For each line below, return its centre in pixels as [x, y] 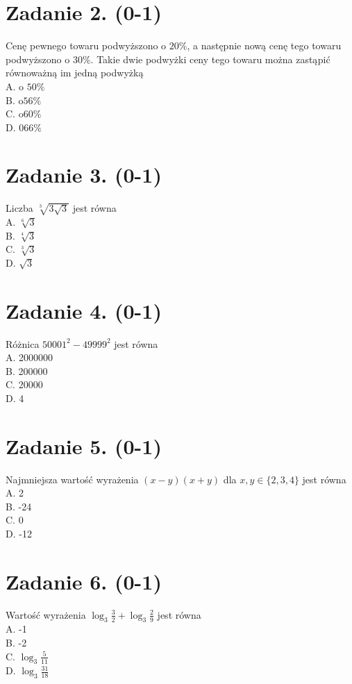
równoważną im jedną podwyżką [75, 73]
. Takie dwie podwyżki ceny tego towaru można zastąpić [210, 59]
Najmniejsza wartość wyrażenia [72, 479]
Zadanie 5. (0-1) [84, 445]
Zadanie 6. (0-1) [84, 581]
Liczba [19, 208]
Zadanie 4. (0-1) [84, 310]
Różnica [23, 343]
